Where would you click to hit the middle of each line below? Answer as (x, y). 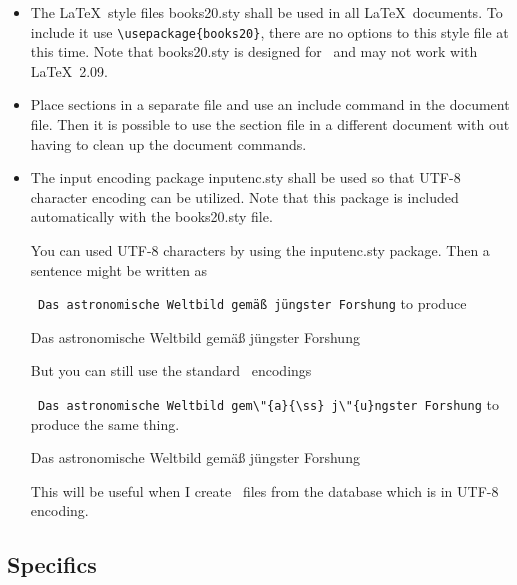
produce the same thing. (105, 423)
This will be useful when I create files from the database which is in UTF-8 (264, 490)
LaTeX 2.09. (69, 70)
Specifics (52, 564)
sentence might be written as (119, 269)
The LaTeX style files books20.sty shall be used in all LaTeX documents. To (266, 12)
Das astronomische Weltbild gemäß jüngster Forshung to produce (252, 303)
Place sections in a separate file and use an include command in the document (270, 104)
